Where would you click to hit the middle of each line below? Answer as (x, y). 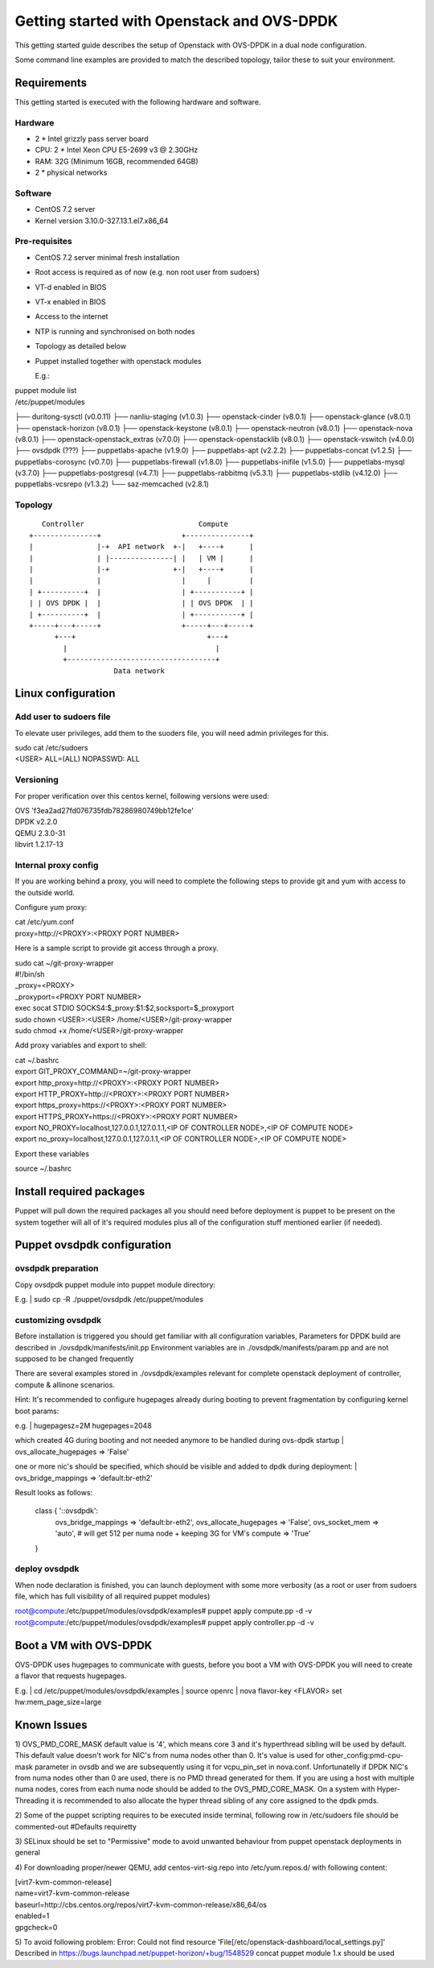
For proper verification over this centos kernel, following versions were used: (142, 796)
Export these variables (52, 1154)
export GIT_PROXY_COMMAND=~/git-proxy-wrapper (103, 1072)
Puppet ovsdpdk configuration (93, 1245)
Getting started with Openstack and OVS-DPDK (176, 21)
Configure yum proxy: (51, 908)
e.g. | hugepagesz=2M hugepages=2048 (83, 1425)
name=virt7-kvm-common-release (72, 1893)
